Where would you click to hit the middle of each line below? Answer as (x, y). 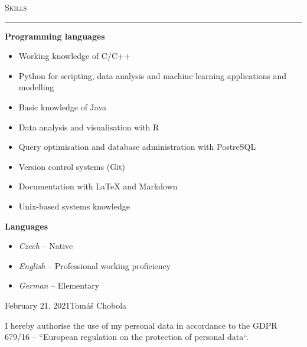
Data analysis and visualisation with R (89, 127)
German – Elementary (59, 285)
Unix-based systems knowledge (74, 206)
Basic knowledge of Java (63, 107)
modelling (36, 87)
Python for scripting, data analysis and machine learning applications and (153, 75)
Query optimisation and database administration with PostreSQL (137, 147)
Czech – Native (46, 246)
